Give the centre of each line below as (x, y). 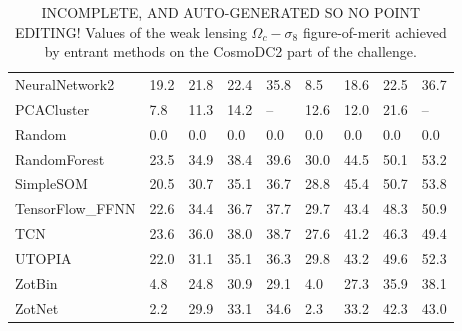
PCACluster (52, 108)
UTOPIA (43, 257)
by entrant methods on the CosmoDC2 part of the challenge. (230, 51)
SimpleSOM (51, 183)
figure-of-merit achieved (374, 31)
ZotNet (37, 307)
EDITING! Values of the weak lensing (130, 31)
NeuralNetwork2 (65, 84)
